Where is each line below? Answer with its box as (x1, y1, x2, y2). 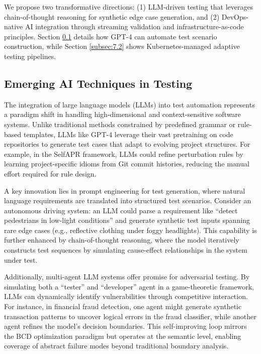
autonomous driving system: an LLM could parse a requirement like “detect (4, 205, 238, 215)
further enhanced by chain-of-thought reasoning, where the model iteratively (4, 234, 239, 245)
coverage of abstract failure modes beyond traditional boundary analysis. (4, 340, 229, 351)
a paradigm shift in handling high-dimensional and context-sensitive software (4, 109, 241, 120)
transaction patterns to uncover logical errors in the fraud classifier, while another (4, 311, 256, 321)
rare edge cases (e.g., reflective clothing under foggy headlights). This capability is (4, 224, 257, 235)
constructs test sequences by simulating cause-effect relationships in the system (4, 245, 247, 255)
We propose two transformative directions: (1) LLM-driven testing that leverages (4, 2, 253, 12)
